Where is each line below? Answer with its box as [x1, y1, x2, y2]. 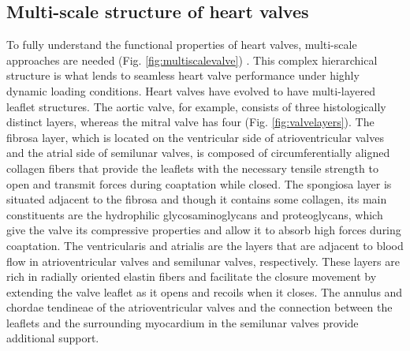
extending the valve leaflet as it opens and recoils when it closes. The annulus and [6, 283, 403, 300]
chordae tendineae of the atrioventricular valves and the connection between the [6, 299, 393, 316]
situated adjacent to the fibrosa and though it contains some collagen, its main [6, 191, 387, 207]
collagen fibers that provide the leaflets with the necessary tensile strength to [6, 159, 378, 176]
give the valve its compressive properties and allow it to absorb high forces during [6, 222, 401, 238]
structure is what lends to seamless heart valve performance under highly [6, 67, 360, 84]
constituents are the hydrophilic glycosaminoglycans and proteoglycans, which [6, 206, 383, 222]
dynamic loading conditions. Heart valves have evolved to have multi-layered [6, 82, 376, 99]
